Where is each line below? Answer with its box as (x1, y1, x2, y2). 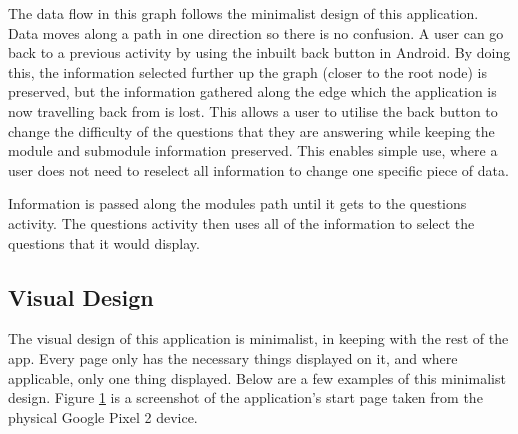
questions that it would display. (8, 232, 200, 253)
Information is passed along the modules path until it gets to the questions (8, 193, 467, 214)
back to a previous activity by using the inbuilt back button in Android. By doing (8, 42, 511, 63)
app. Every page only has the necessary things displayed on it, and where (8, 347, 458, 368)
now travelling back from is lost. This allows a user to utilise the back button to (8, 100, 498, 121)
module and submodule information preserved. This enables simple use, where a (8, 140, 498, 161)
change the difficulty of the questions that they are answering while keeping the (8, 120, 495, 141)
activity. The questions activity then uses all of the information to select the (8, 212, 475, 233)
